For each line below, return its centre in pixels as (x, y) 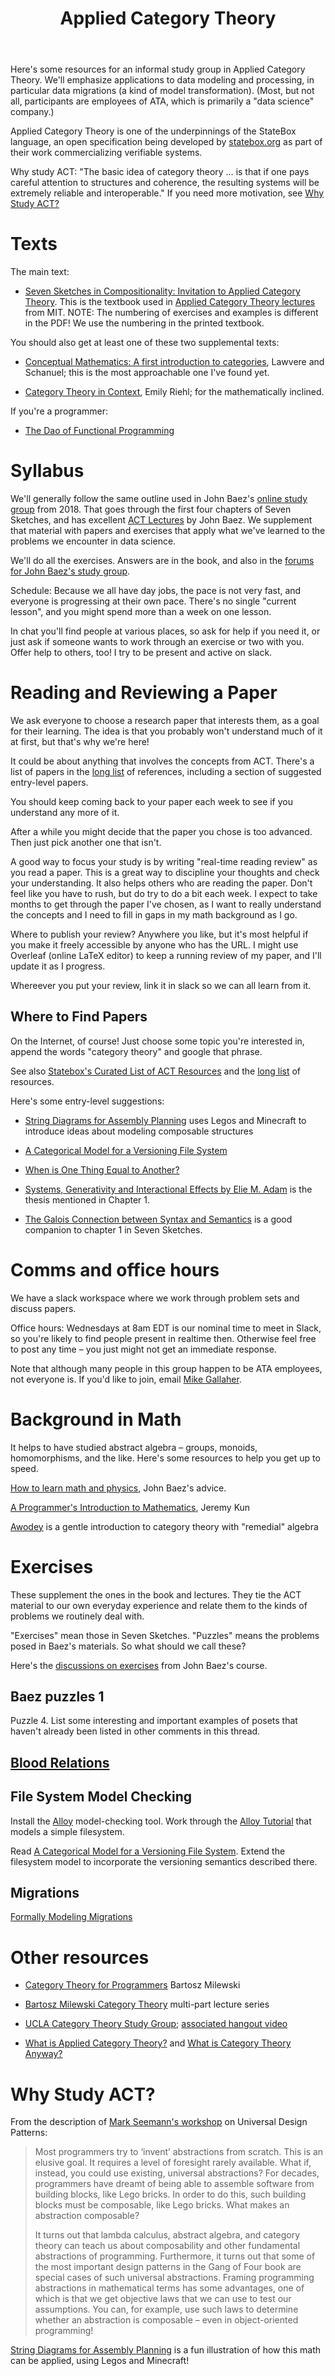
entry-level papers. (49, 782)
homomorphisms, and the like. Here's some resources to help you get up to (165, 1458)
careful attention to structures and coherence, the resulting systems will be (165, 183)
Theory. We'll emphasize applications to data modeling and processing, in (162, 80)
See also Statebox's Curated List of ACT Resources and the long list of (156, 1071)
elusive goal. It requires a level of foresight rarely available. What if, (173, 2163)
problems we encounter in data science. (93, 541)
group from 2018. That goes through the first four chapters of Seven (151, 509)
